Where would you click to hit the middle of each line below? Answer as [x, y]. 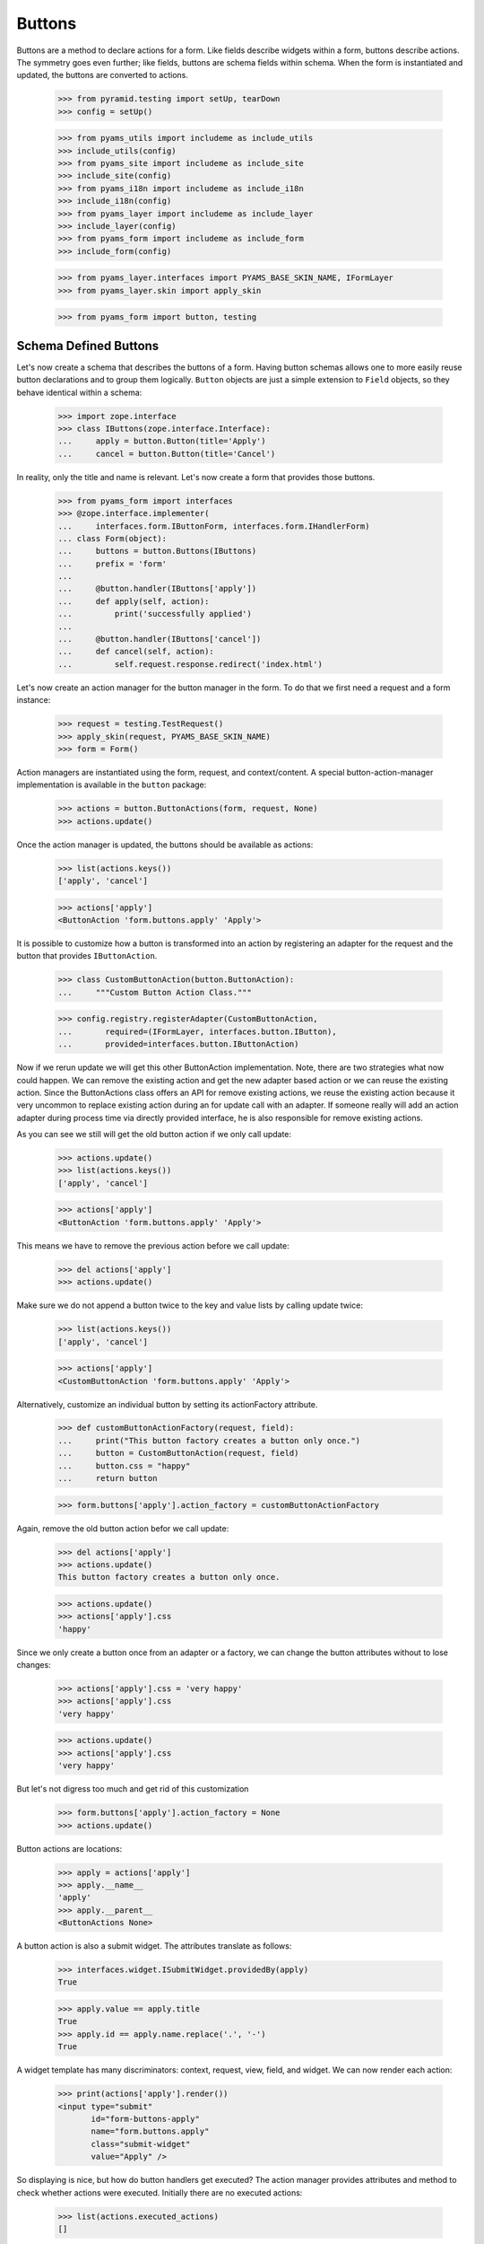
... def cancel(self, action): [136, 652]
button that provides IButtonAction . [87, 956]
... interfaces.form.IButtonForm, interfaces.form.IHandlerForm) [214, 526]
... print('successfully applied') [155, 614]
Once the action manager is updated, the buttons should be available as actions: [165, 845]
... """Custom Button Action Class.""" [155, 992]
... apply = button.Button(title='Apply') [162, 441]
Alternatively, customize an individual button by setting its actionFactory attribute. [167, 1404]
